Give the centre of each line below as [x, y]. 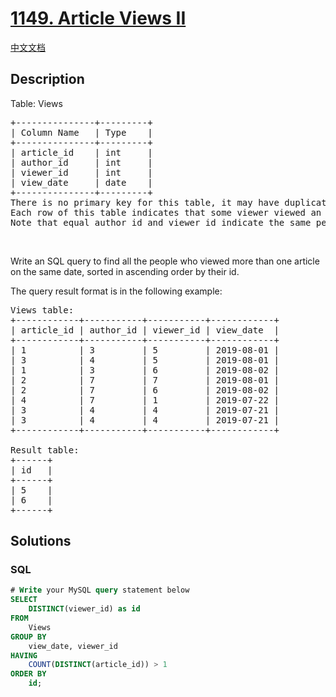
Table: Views [36, 103]
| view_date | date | [81, 182]
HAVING [24, 655]
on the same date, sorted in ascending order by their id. [125, 271]
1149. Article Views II [98, 18]
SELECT [24, 600]
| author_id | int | [81, 162]
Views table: [42, 310]
